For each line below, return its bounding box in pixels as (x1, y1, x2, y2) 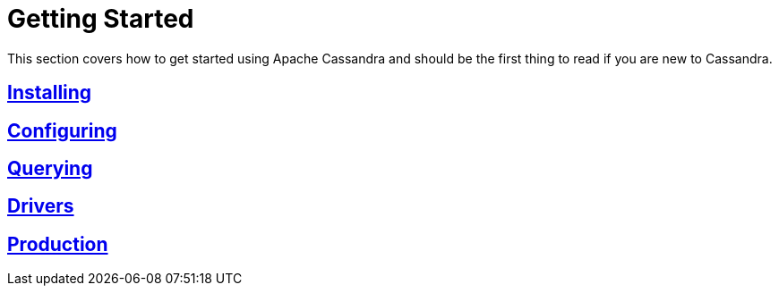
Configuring (7, 119, 117, 142)
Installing (7, 81, 92, 105)
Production (7, 232, 108, 255)
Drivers (7, 195, 74, 218)
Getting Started (7, 4, 194, 34)
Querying (7, 157, 93, 180)
